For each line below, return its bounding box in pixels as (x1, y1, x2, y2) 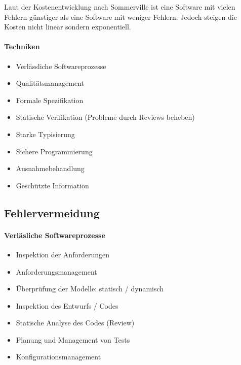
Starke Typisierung (16, 128, 75, 139)
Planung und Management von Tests (16, 334, 130, 345)
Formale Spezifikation (16, 94, 84, 105)
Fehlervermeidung (4, 205, 100, 220)
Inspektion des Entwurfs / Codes (16, 300, 118, 311)
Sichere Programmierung (16, 146, 93, 156)
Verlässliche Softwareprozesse (16, 60, 106, 71)
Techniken (4, 41, 40, 52)
